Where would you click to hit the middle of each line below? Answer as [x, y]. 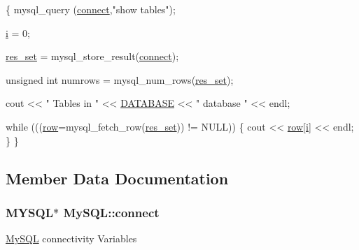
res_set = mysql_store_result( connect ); [92, 56]
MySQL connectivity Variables [71, 238]
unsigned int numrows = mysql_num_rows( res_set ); [120, 79]
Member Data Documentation [117, 178]
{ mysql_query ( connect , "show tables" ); [91, 9]
